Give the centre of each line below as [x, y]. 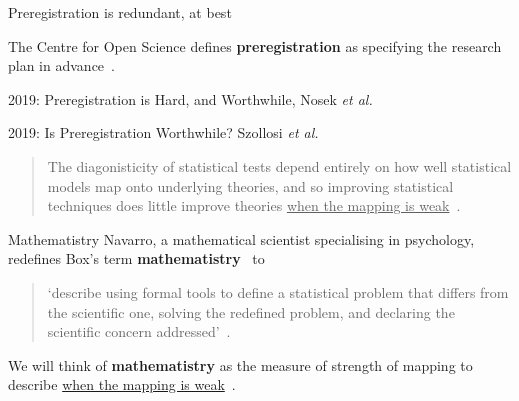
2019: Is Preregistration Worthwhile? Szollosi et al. [163, 132]
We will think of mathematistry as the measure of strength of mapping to [240, 364]
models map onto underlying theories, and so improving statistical [250, 185]
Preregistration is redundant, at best [120, 12]
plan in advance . [61, 65]
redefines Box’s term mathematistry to [136, 258]
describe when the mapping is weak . [122, 384]
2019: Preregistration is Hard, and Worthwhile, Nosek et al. [190, 98]
